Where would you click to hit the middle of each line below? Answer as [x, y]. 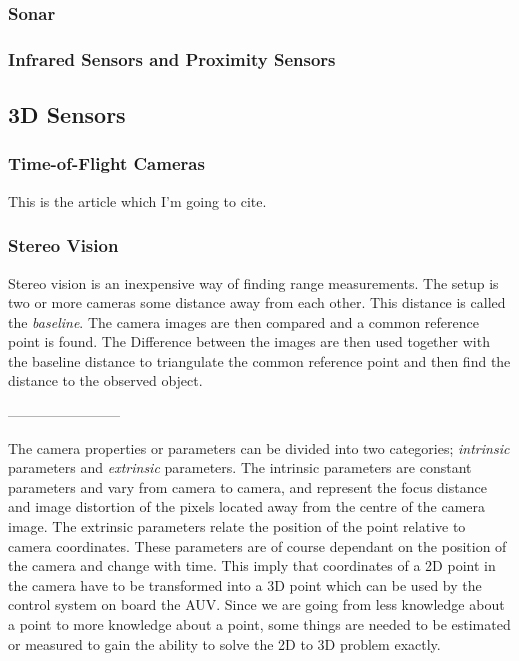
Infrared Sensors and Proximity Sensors [172, 58]
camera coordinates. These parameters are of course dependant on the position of [257, 545]
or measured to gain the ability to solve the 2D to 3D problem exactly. [224, 643]
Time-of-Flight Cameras [106, 163]
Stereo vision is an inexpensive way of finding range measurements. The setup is [253, 282]
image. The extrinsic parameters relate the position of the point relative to [237, 526]
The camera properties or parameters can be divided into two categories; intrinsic [259, 447]
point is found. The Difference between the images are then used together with [249, 341]
